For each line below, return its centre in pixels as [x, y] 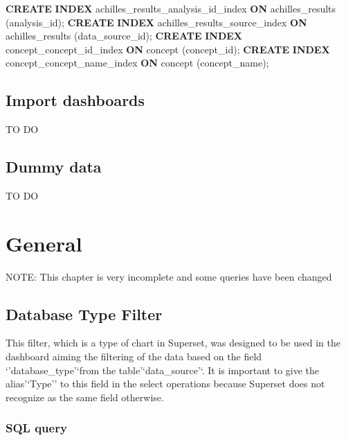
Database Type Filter [84, 314]
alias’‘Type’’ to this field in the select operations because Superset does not [165, 384]
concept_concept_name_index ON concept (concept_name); [137, 63]
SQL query [36, 428]
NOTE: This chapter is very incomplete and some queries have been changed [169, 276]
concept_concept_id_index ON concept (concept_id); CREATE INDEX [168, 49]
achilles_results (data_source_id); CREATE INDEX [124, 36]
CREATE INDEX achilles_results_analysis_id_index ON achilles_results [171, 8]
